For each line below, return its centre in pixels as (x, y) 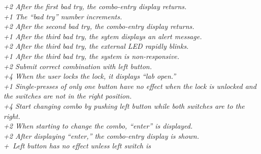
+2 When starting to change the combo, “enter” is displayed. (98, 126)
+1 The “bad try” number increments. (63, 16)
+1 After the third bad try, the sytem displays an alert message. (103, 36)
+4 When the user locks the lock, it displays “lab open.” (90, 76)
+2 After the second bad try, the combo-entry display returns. (99, 26)
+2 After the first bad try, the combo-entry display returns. (95, 6)
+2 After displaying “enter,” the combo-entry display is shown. (102, 135)
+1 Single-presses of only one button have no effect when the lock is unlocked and (130, 86)
